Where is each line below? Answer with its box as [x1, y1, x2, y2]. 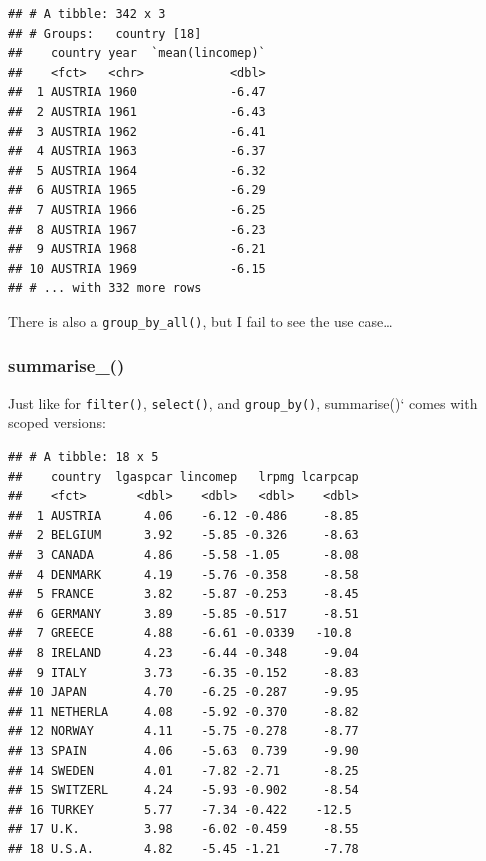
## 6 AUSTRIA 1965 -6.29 [8, 183, 266, 198]
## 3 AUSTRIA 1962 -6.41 [8, 124, 266, 139]
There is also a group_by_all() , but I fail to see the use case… [8, 310, 393, 331]
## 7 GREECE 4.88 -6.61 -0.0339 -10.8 [8, 626, 352, 641]
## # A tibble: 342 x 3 [8, 7, 166, 21]
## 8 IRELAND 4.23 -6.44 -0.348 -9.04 [8, 645, 359, 660]
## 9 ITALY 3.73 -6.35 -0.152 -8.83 [8, 665, 359, 680]
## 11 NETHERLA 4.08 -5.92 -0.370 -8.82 [8, 704, 359, 719]
